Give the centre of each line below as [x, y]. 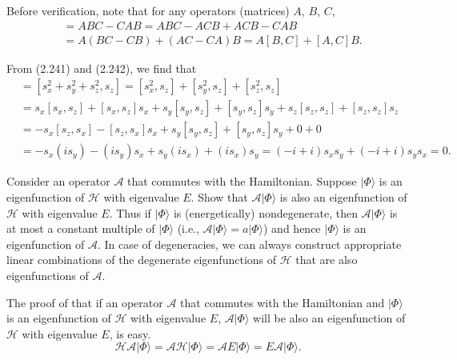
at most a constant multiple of [81, 228]
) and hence [292, 228]
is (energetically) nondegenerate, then [265, 212]
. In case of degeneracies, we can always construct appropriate [249, 244]
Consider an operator [58, 181]
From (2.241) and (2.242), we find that [102, 68]
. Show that [219, 196]
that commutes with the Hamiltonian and [283, 302]
